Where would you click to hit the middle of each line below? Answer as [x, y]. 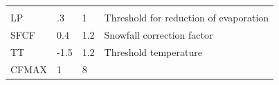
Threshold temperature [153, 51]
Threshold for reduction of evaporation [187, 17]
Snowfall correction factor [159, 34]
